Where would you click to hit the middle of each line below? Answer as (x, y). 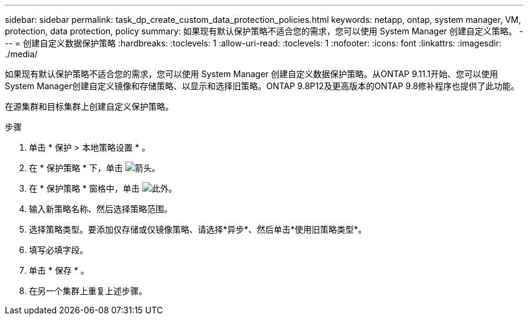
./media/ (21, 54)
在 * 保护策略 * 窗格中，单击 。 (103, 188)
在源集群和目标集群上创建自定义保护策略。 (89, 106)
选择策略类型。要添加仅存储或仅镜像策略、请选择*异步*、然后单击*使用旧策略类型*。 (198, 229)
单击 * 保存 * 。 (59, 270)
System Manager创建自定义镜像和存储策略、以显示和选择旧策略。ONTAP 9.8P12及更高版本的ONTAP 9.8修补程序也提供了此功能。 (262, 86)
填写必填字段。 (58, 250)
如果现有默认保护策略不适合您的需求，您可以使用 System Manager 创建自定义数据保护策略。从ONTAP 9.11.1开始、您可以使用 (252, 74)
